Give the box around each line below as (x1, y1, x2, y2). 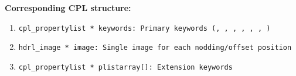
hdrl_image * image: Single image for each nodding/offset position (18, 44, 292, 52)
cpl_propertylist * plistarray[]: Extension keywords (18, 63, 233, 71)
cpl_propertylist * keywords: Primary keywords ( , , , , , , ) (18, 24, 271, 32)
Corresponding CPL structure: (5, 2, 131, 13)
